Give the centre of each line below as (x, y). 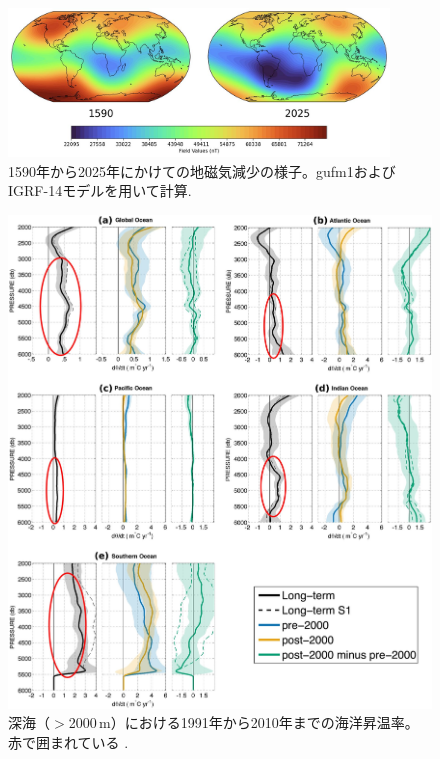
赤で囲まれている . (68, 741)
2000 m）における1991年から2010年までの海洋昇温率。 (243, 722)
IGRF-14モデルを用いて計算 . (100, 190)
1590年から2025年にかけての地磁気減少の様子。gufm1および (202, 170)
